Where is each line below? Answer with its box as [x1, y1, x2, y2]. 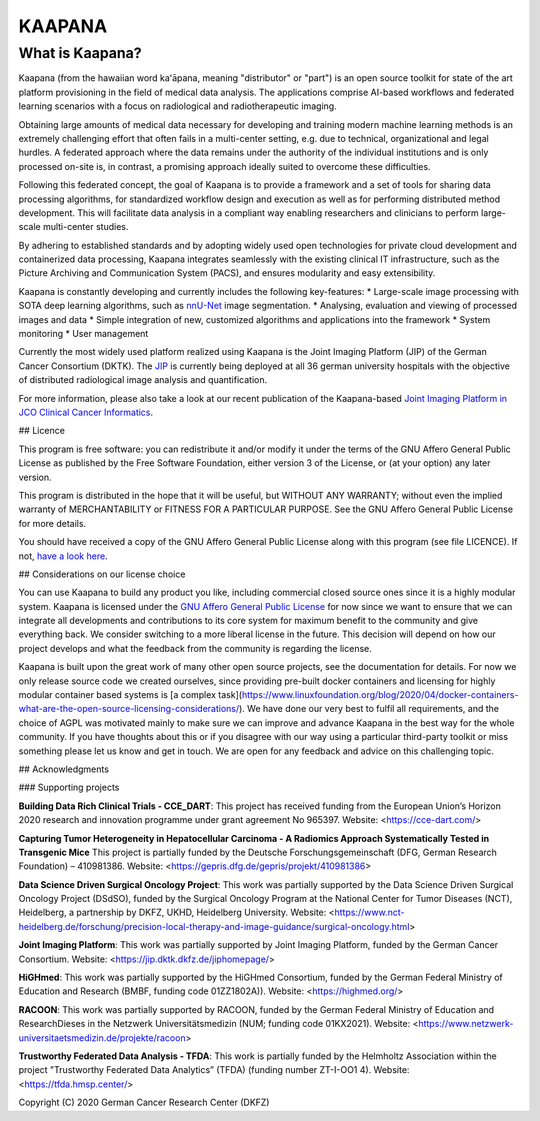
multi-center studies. [42, 221, 129, 233]
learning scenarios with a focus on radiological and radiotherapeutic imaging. [18, 100, 337, 112]
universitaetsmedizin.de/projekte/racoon [18, 1031, 186, 1044]
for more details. [18, 517, 87, 529]
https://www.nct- [334, 906, 405, 919]
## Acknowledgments [18, 763, 110, 775]
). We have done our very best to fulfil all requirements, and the [238, 703, 500, 715]
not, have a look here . [18, 550, 109, 562]
